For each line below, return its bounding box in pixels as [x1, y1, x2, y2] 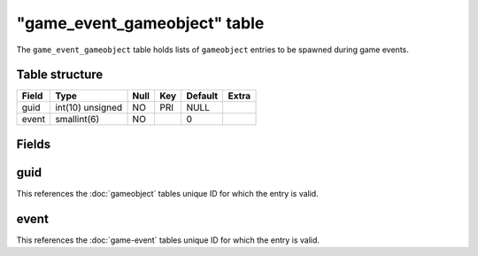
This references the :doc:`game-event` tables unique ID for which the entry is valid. [16, 235, 320, 245]
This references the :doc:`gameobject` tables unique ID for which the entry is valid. [16, 188, 319, 198]
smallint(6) [54, 113, 100, 126]
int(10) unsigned [54, 102, 123, 114]
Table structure [16, 67, 104, 82]
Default [186, 89, 219, 102]
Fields [16, 136, 51, 151]
